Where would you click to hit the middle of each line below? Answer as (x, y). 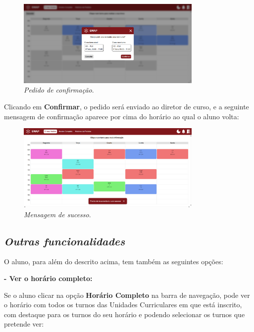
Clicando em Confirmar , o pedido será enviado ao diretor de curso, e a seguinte (127, 106)
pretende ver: (24, 324)
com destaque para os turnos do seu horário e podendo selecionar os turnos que (125, 314)
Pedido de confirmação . (59, 90)
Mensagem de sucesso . (57, 214)
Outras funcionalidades (65, 241)
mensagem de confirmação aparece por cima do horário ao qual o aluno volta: (122, 116)
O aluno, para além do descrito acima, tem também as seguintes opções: (114, 261)
